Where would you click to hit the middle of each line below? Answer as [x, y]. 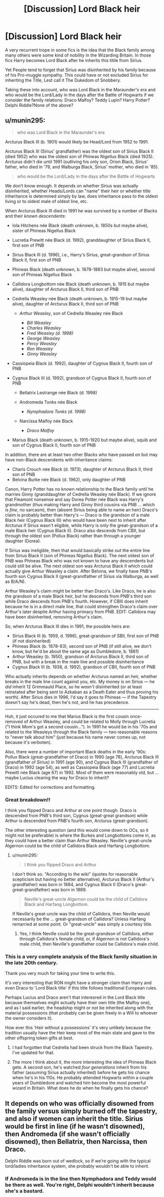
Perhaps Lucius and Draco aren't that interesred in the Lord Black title [75, 997]
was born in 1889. [69, 890]
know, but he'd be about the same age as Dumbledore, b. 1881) [75, 651]
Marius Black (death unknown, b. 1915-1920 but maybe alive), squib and [84, 440]
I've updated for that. [33, 1053]
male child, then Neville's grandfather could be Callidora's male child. [89, 944]
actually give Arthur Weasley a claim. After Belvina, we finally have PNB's [79, 571]
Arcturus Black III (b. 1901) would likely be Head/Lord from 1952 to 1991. [77, 142]
